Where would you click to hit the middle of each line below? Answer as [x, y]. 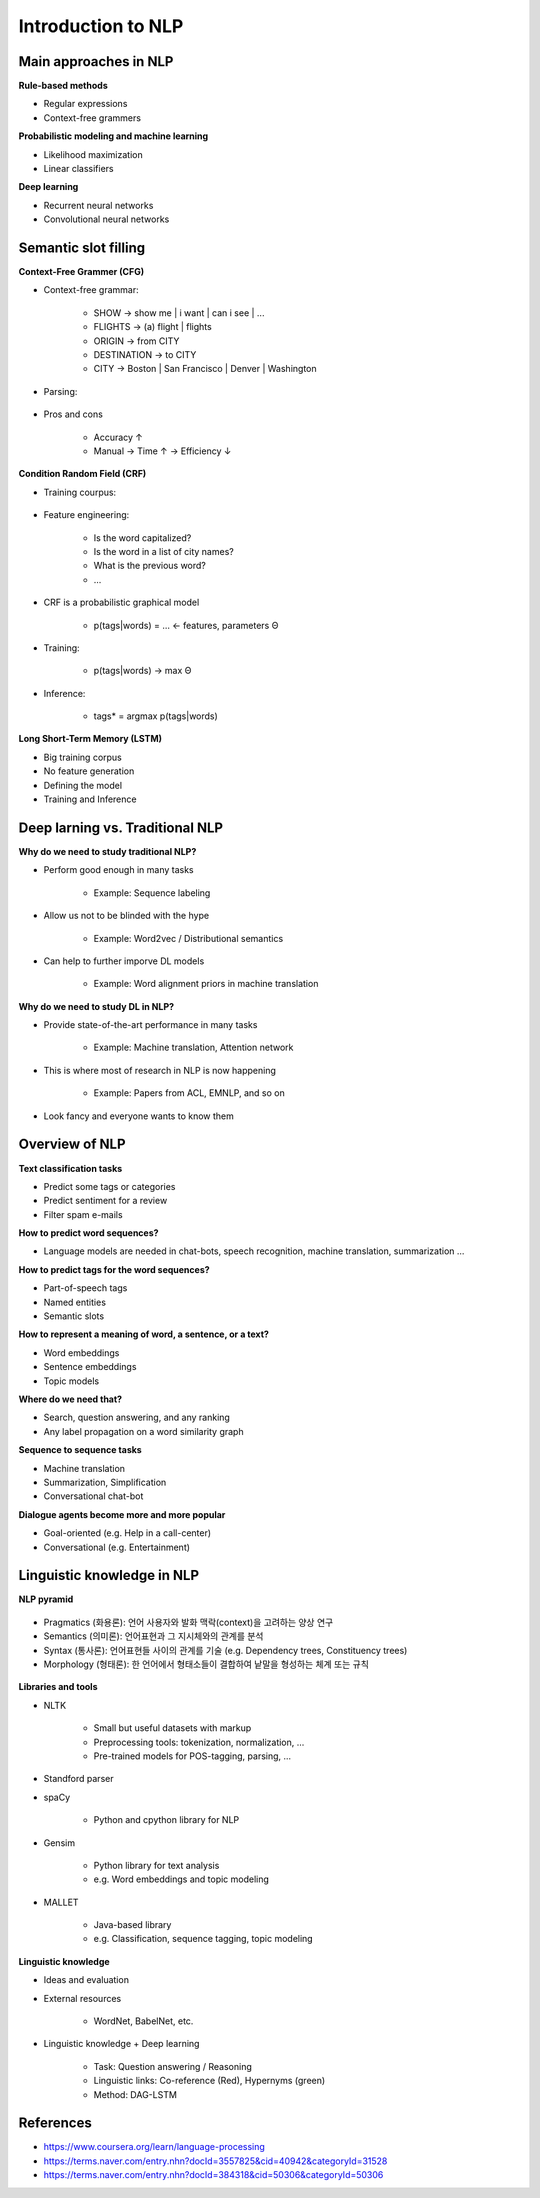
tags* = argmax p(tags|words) [156, 716]
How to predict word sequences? [88, 1233]
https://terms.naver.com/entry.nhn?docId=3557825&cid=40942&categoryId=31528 [215, 2161]
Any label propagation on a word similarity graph [143, 1431]
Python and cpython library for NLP [166, 1820]
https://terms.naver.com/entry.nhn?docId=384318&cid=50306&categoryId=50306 [213, 2175]
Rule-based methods [63, 86]
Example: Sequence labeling [152, 892]
